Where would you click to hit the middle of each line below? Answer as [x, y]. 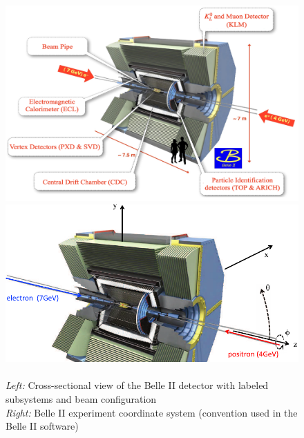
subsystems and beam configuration [81, 398]
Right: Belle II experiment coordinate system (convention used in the [152, 412]
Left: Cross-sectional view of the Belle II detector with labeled [137, 385]
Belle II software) [42, 426]
